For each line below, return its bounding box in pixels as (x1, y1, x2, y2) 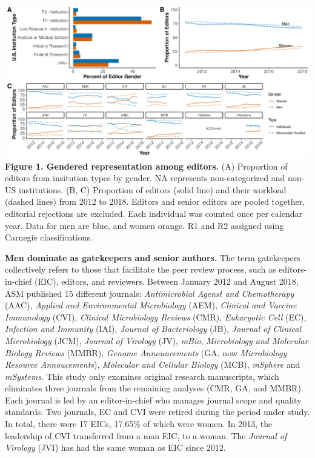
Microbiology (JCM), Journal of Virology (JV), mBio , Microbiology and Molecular (5, 334, 308, 347)
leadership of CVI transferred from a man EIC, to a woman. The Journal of (5, 429, 287, 442)
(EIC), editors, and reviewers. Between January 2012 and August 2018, (34, 274, 299, 287)
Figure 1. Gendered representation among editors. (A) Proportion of (5, 159, 288, 172)
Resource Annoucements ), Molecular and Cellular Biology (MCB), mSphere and (5, 358, 300, 371)
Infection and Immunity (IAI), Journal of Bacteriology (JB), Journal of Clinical (5, 322, 302, 335)
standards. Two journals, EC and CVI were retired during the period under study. (5, 405, 310, 418)
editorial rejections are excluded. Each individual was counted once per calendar (5, 207, 302, 219)
